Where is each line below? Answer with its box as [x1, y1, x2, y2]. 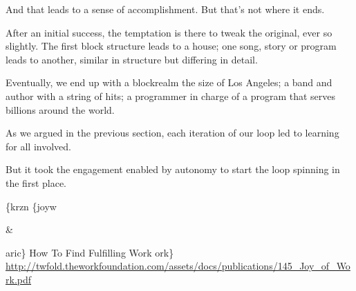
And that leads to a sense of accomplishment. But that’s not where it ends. [6, 2, 325, 16]
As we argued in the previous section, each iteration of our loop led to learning [6, 126, 339, 140]
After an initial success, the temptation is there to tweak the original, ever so [6, 25, 332, 39]
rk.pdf [6, 272, 32, 286]
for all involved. [6, 139, 71, 153]
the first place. [6, 175, 67, 190]
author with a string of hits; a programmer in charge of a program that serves [6, 88, 336, 103]
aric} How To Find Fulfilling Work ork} [6, 245, 174, 259]
